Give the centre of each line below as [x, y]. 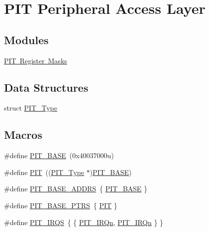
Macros [23, 135]
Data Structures [46, 87]
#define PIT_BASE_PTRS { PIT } [61, 205]
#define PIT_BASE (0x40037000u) [59, 155]
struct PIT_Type [31, 108]
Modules [26, 39]
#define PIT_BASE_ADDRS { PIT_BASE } [76, 189]
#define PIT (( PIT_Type [44, 172]
